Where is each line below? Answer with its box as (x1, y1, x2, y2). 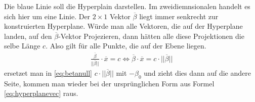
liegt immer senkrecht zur (139, 11, 219, 21)
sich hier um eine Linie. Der (4, 11, 91, 21)
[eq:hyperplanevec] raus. (4, 88, 78, 98)
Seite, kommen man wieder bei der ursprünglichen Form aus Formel (4, 78, 215, 88)
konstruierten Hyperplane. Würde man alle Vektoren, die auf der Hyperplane (4, 21, 243, 31)
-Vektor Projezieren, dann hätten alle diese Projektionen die (58, 30, 244, 41)
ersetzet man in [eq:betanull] (4, 67, 92, 78)
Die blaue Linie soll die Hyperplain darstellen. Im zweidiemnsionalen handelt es (4, 1, 250, 11)
